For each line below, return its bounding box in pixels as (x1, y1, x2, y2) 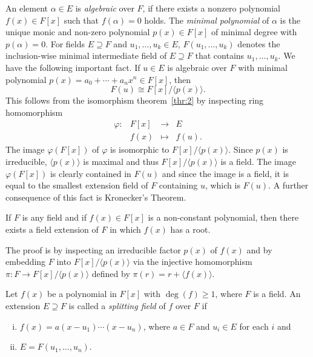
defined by (91, 267, 130, 279)
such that (64, 13, 99, 26)
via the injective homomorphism (133, 255, 252, 268)
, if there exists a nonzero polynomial (142, 2, 280, 14)
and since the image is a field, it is (162, 167, 289, 179)
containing (159, 179, 198, 192)
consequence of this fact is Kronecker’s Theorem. (5, 190, 186, 203)
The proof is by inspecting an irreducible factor (5, 243, 181, 256)
